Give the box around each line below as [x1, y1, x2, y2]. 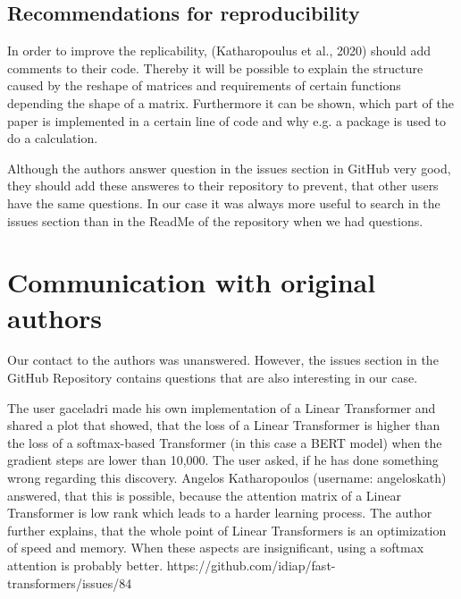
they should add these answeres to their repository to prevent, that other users [7, 176, 439, 195]
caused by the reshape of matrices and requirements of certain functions [7, 76, 401, 95]
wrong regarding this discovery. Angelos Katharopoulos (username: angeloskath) [7, 468, 447, 487]
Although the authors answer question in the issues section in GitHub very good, [7, 158, 451, 177]
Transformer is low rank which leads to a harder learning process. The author [7, 503, 432, 522]
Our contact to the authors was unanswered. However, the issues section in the [7, 350, 439, 369]
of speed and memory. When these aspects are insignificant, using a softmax [7, 538, 424, 557]
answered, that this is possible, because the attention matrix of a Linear [7, 485, 401, 504]
